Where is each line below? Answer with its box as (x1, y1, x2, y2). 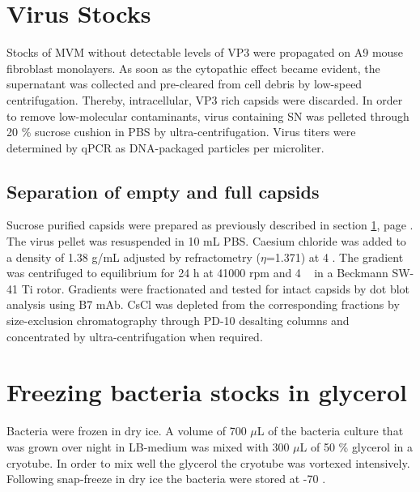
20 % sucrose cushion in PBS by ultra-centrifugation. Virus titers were (6, 123, 356, 140)
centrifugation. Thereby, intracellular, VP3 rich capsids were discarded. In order (6, 91, 403, 108)
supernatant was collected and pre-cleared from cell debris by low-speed (6, 75, 363, 92)
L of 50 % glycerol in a (299, 438, 413, 455)
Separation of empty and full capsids (6, 178, 320, 203)
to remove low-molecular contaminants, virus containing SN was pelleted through (6, 107, 409, 124)
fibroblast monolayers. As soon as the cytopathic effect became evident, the (6, 59, 380, 76)
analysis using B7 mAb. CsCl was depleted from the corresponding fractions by (6, 296, 400, 313)
